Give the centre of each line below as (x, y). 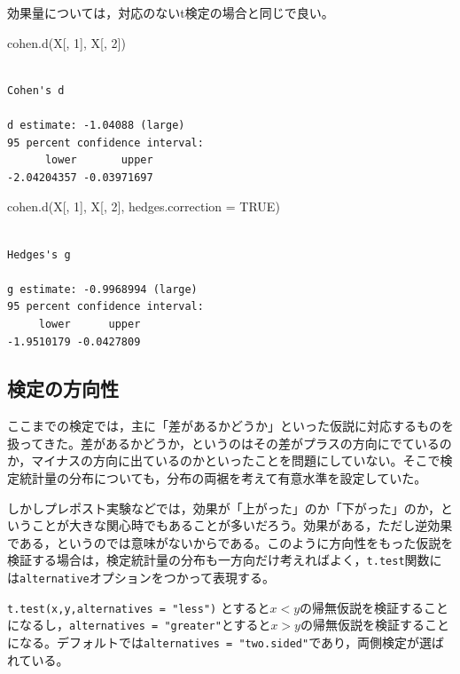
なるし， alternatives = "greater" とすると (145, 625)
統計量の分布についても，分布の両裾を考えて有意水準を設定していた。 (223, 478)
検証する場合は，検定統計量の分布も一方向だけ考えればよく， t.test (206, 560)
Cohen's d (36, 90)
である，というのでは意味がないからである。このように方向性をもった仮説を (230, 542)
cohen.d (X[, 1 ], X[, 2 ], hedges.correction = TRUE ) (144, 206)
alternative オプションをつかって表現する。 (148, 578)
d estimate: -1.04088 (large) (96, 125)
